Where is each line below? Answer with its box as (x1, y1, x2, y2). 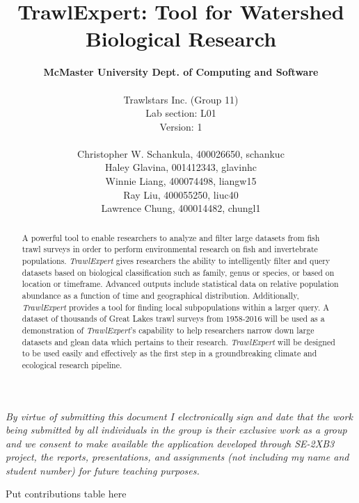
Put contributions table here (6, 486, 127, 501)
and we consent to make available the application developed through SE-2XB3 (6, 436, 335, 450)
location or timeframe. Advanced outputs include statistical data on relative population (22, 278, 339, 290)
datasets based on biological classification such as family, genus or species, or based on (22, 266, 335, 278)
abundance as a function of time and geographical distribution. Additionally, (22, 289, 299, 301)
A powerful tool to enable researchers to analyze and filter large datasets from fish (22, 231, 320, 243)
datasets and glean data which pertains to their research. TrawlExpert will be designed (22, 336, 335, 347)
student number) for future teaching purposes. (6, 463, 200, 477)
